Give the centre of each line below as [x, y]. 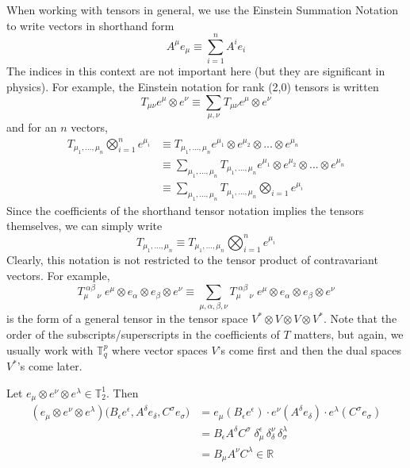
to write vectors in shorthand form [90, 25]
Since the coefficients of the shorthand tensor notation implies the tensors [185, 210]
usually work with [50, 349]
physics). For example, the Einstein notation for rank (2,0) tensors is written [193, 86]
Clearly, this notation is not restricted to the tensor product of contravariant [192, 260]
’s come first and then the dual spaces [309, 349]
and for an [32, 127]
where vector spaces [160, 349]
